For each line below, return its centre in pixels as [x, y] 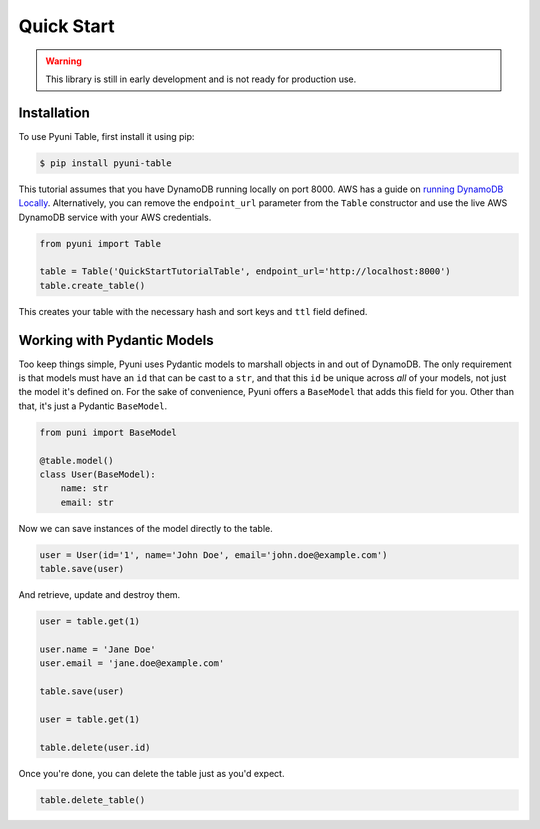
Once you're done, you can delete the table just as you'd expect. [151, 773]
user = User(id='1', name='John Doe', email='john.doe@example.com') [213, 554]
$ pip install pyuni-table [105, 163]
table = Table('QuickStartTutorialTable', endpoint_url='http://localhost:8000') [245, 271]
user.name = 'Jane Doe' [98, 649]
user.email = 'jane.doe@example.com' [132, 663]
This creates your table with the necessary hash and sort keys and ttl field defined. [193, 311]
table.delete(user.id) [95, 747]
